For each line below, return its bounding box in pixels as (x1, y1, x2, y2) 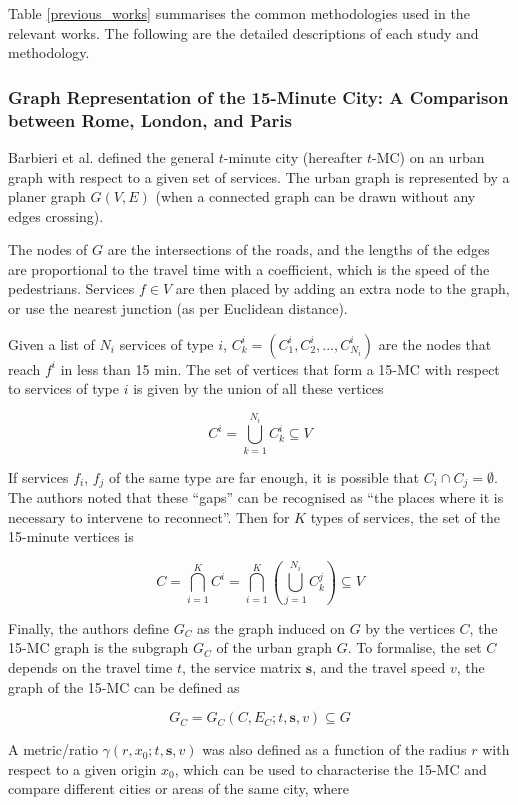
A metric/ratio (8, 739, 98, 760)
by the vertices (365, 617, 455, 638)
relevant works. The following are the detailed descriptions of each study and (8, 22, 479, 43)
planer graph (8, 186, 86, 207)
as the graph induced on (197, 617, 346, 638)
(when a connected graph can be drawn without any (155, 186, 476, 207)
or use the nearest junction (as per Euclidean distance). (8, 298, 348, 319)
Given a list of (8, 333, 95, 354)
